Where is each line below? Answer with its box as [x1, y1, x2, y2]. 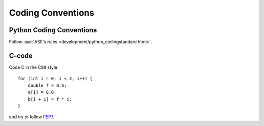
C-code [9, 51, 33, 60]
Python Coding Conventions [9, 26, 97, 34]
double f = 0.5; [27, 83, 67, 88]
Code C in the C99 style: [9, 64, 59, 70]
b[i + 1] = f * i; [27, 96, 72, 102]
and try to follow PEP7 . [9, 114, 55, 120]
